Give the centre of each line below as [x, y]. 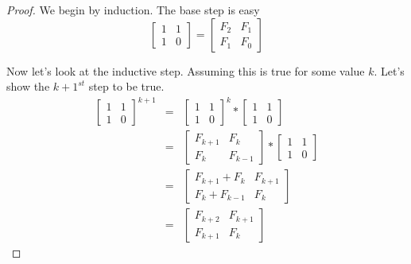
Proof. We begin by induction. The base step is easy [133, 10]
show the [28, 86]
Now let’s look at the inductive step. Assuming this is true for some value [186, 70]
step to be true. [126, 86]
